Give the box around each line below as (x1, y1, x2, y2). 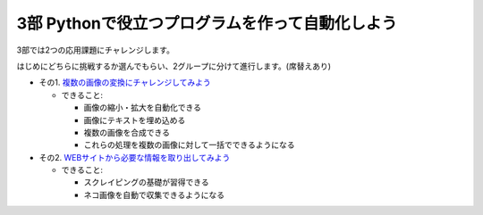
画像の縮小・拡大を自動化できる (83, 103, 201, 113)
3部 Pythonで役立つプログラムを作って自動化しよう (16, 13, 398, 33)
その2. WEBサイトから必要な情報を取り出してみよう (38, 152, 231, 162)
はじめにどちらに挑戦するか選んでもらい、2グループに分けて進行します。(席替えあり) (16, 61, 331, 71)
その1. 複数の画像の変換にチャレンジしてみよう (38, 77, 212, 88)
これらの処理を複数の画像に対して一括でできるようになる (83, 139, 295, 151)
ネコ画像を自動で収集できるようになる (83, 189, 225, 200)
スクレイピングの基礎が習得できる (83, 177, 209, 187)
